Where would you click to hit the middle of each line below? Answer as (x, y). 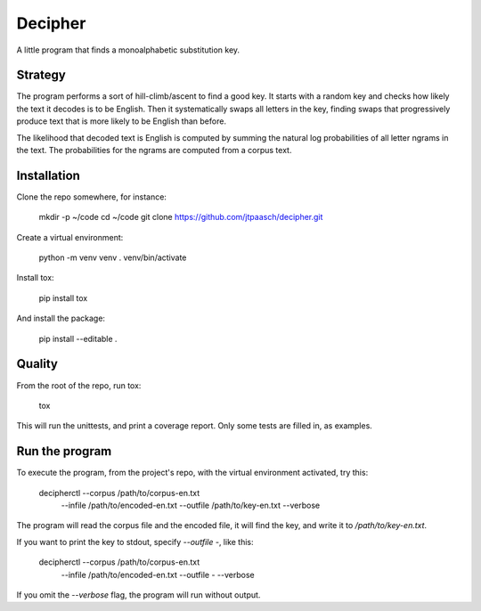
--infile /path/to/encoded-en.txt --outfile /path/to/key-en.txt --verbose (191, 505)
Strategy (41, 75)
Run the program (64, 451)
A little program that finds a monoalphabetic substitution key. (128, 50)
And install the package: (61, 318)
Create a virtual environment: (70, 237)
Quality (37, 364)
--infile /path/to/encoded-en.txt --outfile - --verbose (158, 574)
